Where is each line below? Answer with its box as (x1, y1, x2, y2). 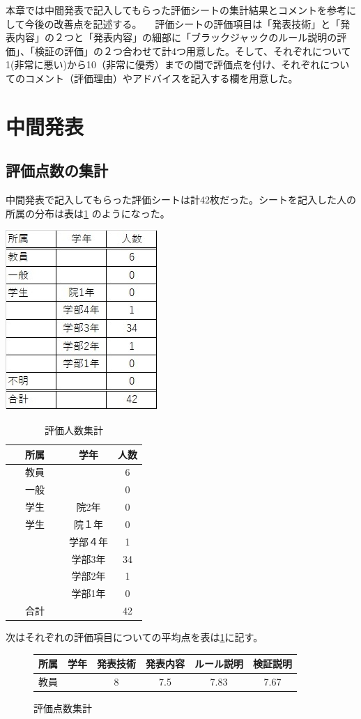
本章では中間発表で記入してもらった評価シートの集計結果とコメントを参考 (6, 3, 346, 17)
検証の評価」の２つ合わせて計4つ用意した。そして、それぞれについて (34, 43, 351, 58)
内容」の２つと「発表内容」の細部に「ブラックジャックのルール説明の (15, 30, 337, 45)
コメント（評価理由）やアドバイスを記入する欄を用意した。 (24, 70, 298, 85)
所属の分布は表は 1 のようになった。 (6, 206, 170, 220)
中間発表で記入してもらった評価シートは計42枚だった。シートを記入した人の (6, 192, 356, 207)
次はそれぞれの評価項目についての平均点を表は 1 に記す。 (6, 630, 263, 644)
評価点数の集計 (6, 160, 108, 181)
